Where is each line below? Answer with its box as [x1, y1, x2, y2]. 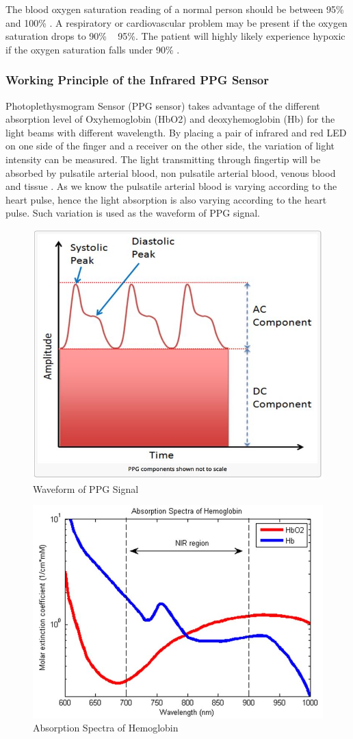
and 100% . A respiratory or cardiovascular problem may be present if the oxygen [5, 15, 348, 29]
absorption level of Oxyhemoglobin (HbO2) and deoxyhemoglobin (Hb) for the [5, 112, 335, 126]
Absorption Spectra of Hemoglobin [33, 720, 179, 735]
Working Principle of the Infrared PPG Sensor [5, 71, 270, 88]
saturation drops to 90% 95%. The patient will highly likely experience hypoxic [5, 29, 345, 43]
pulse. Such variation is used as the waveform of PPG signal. [5, 206, 260, 220]
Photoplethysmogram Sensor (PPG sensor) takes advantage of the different [5, 98, 320, 112]
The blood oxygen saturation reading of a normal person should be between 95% [5, 2, 344, 16]
